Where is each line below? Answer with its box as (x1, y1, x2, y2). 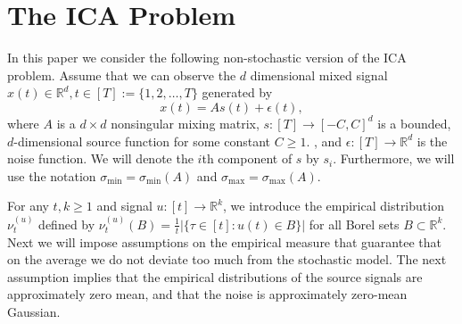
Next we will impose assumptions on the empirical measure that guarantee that (7, 232, 441, 251)
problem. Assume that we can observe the (7, 65, 236, 84)
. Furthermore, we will (333, 149, 455, 168)
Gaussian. (7, 302, 61, 320)
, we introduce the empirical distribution (223, 196, 444, 215)
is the (417, 131, 448, 150)
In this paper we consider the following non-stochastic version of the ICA (7, 48, 407, 67)
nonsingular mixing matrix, (111, 113, 260, 132)
